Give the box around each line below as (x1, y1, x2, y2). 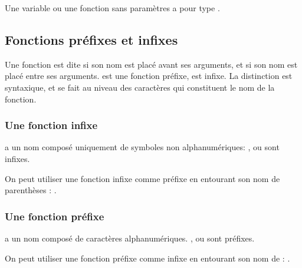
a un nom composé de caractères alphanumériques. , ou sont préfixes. (5, 231, 255, 244)
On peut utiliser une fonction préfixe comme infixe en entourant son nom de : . (5, 252, 290, 264)
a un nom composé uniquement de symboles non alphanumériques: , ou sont (5, 141, 280, 153)
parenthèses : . (5, 184, 57, 196)
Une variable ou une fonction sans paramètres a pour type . (5, 2, 220, 14)
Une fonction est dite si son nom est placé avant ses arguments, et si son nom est (5, 58, 298, 70)
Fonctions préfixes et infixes (5, 30, 178, 48)
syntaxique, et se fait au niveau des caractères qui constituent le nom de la (5, 81, 275, 93)
